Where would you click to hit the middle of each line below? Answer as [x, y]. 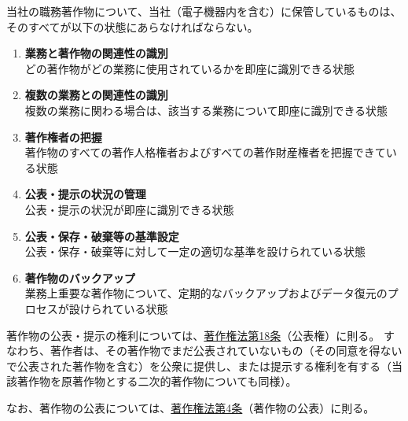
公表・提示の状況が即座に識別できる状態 [129, 209]
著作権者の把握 [63, 137]
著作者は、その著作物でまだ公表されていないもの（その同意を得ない [226, 351]
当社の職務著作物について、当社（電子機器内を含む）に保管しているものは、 [204, 11]
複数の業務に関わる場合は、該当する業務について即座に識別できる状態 [206, 110]
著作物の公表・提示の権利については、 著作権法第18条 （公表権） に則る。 [193, 335]
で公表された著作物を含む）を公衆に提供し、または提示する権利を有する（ [199, 366]
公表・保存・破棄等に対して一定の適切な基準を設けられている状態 [195, 251]
